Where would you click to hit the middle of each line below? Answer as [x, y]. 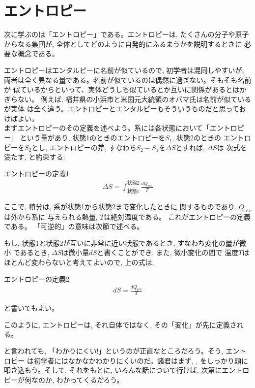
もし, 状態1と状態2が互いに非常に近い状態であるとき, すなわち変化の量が [122, 242]
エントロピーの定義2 [37, 278]
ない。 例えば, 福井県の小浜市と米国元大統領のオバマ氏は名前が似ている [134, 99]
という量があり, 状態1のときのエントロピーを [93, 138]
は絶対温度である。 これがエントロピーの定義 [177, 216]
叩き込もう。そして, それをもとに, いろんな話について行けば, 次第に [113, 370]
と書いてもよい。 [31, 308]
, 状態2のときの [197, 138]
